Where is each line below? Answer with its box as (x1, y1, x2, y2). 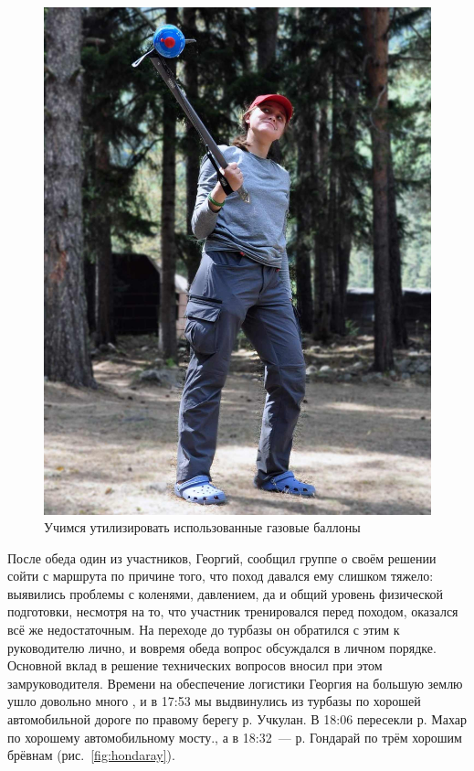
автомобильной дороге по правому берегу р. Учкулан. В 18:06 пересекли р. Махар (7, 710, 467, 729)
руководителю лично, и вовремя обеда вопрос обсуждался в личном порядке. (7, 637, 437, 657)
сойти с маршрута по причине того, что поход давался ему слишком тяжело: (7, 566, 434, 585)
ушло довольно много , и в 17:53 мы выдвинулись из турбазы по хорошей (7, 691, 421, 711)
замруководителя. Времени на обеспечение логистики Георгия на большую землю (7, 673, 463, 692)
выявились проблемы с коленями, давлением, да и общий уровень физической (7, 584, 444, 603)
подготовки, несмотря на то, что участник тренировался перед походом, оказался (7, 602, 458, 621)
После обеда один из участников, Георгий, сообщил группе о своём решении (7, 548, 437, 567)
